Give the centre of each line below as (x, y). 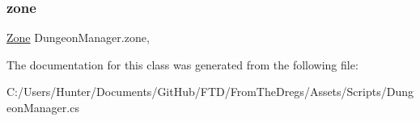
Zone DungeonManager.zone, (78, 38)
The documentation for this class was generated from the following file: (182, 64)
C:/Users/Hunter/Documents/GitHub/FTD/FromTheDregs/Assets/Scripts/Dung (210, 92)
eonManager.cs (43, 107)
